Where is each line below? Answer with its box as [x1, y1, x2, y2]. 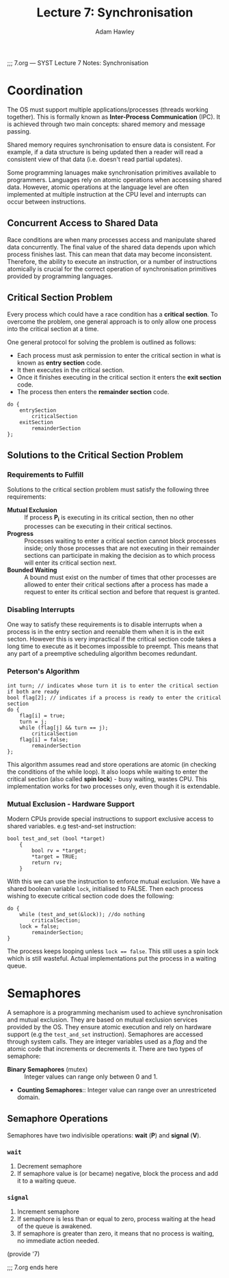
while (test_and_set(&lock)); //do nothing [19, 911, 146, 918]
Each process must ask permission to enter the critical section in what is [16, 351, 221, 359]
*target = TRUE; [31, 853, 78, 860]
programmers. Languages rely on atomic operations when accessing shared [7, 175, 222, 184]
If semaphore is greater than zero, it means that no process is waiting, [16, 1229, 215, 1238]
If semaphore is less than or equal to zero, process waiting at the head [16, 1215, 216, 1223]
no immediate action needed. [16, 1237, 100, 1245]
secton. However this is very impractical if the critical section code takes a [7, 635, 217, 643]
